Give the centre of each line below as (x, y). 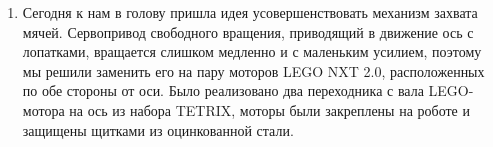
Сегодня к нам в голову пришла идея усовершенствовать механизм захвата (250, 12)
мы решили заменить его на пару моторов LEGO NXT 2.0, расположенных (253, 70)
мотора (43, 109)
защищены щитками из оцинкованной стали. (158, 129)
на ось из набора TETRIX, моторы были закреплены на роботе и (269, 109)
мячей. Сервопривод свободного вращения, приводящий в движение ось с (248, 31)
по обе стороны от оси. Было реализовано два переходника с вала (223, 90)
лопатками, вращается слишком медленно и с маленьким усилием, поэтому (252, 51)
